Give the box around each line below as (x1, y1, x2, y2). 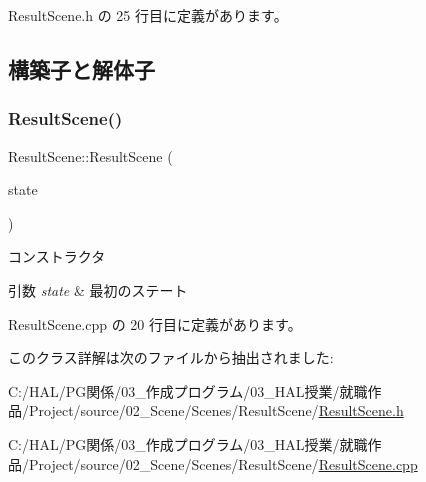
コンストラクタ (8, 246, 106, 267)
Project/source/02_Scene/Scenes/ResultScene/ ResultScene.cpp (28, 453, 418, 474)
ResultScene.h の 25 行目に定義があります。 (8, 5, 288, 25)
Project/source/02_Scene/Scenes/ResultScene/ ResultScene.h (28, 400, 404, 421)
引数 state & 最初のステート (8, 279, 188, 300)
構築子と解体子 (8, 53, 155, 84)
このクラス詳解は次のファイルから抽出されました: (8, 347, 334, 368)
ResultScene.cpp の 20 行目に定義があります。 (8, 313, 302, 334)
